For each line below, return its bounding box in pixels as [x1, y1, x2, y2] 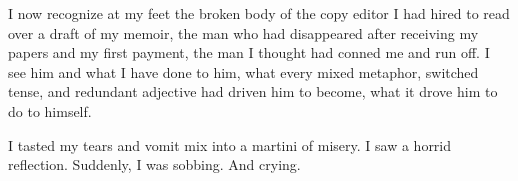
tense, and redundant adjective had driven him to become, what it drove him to [8, 81, 498, 102]
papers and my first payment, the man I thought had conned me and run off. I [8, 42, 490, 63]
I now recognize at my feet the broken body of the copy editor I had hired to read [8, 3, 510, 23]
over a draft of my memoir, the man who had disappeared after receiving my [8, 22, 479, 43]
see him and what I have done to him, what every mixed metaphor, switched [8, 61, 479, 82]
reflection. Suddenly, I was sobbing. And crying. [8, 154, 301, 175]
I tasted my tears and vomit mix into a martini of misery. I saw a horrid [8, 134, 452, 155]
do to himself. [8, 100, 92, 121]
